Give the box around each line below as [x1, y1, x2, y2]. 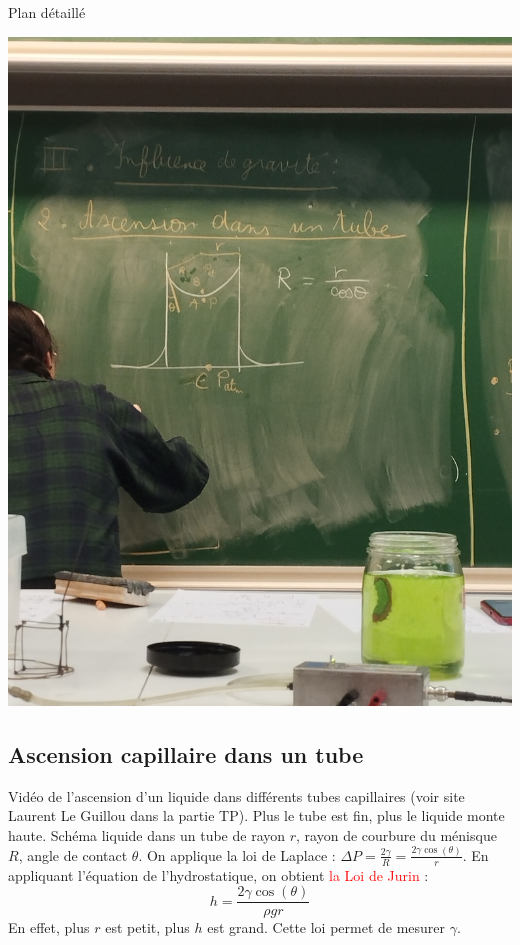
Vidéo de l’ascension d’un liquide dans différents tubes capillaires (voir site [8, 785, 465, 806]
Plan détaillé [8, 2, 86, 22]
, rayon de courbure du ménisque [296, 824, 497, 845]
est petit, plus [105, 917, 190, 938]
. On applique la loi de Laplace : [138, 844, 336, 865]
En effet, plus [8, 917, 90, 938]
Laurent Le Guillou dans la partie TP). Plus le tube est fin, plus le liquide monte [8, 805, 505, 826]
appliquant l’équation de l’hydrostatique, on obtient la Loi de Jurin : [8, 864, 429, 885]
